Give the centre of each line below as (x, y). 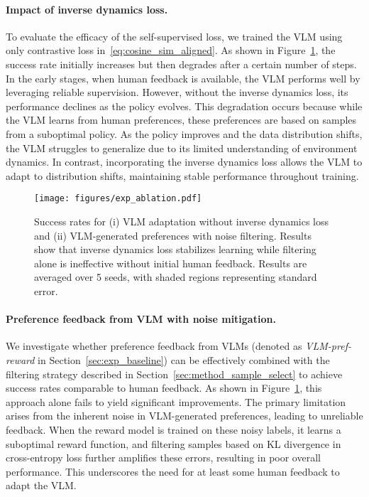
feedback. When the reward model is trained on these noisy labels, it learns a (174, 429)
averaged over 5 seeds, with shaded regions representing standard (176, 277)
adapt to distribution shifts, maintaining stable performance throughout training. (182, 175)
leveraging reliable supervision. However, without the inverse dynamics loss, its (177, 92)
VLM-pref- (328, 346)
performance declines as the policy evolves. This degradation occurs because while (184, 106)
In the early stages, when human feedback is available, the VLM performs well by (183, 78)
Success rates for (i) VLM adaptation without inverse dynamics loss (182, 221)
